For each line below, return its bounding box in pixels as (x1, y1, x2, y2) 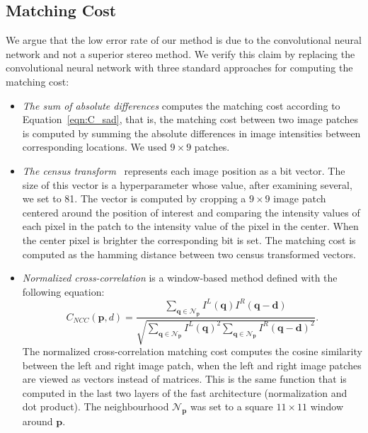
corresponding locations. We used (22, 139, 167, 154)
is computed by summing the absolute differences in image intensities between (22, 125, 361, 140)
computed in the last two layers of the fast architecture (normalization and (22, 385, 347, 400)
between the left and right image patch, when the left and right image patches (22, 357, 362, 372)
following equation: (22, 284, 105, 299)
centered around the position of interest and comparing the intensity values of (22, 204, 360, 219)
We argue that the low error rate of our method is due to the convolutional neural (6, 33, 362, 47)
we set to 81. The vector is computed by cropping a (22, 191, 246, 206)
